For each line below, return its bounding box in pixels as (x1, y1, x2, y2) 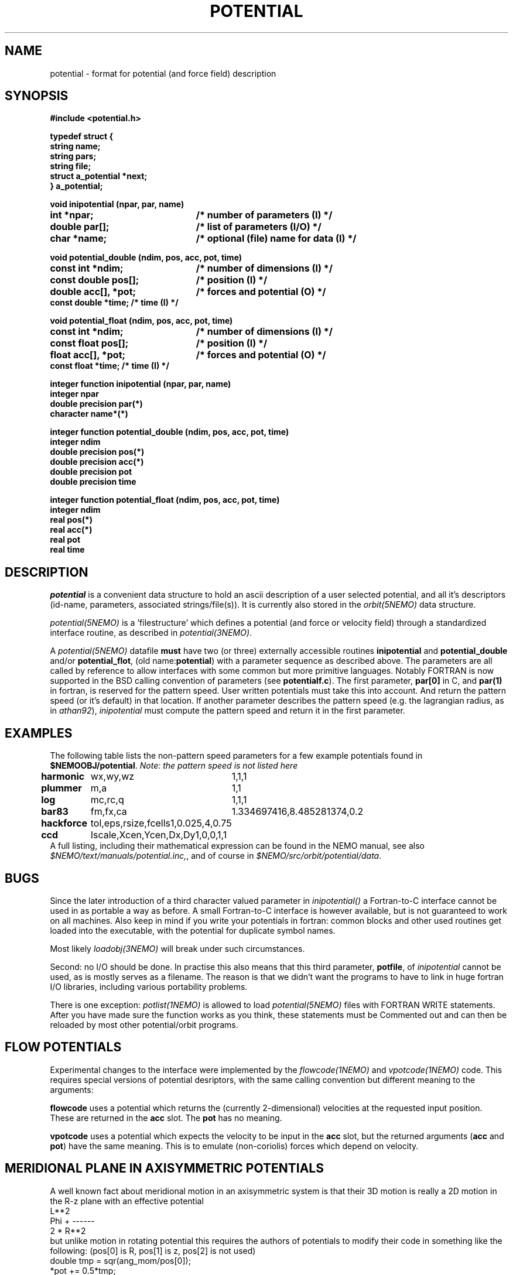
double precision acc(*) (50, 457, 144, 467)
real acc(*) (50, 525, 93, 535)
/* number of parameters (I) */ (196, 209, 333, 221)
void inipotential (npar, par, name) (50, 199, 184, 210)
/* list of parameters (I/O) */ (196, 221, 322, 233)
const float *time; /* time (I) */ (50, 361, 169, 371)
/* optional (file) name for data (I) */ (196, 232, 357, 245)
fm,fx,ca (90, 806, 127, 818)
